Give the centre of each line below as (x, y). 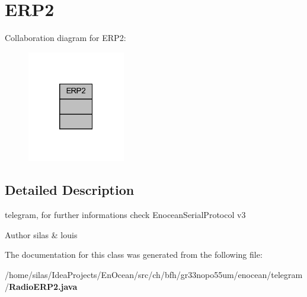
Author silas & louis (41, 234)
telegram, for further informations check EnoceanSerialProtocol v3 (125, 215)
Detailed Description (70, 190)
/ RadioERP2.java (41, 286)
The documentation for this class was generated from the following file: (134, 255)
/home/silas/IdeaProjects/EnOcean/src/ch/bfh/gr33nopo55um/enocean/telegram (154, 274)
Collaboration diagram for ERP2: (65, 38)
